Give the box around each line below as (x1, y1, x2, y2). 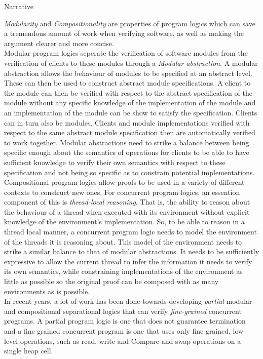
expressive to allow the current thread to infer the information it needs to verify (4, 256, 252, 266)
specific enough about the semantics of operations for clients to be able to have (4, 147, 249, 157)
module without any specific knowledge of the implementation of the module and (4, 97, 256, 108)
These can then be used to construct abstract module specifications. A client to (4, 77, 251, 88)
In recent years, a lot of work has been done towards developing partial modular (4, 296, 252, 306)
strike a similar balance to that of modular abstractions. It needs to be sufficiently (4, 246, 259, 257)
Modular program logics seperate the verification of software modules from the (4, 48, 248, 58)
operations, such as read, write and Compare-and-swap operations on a (20, 335, 241, 346)
